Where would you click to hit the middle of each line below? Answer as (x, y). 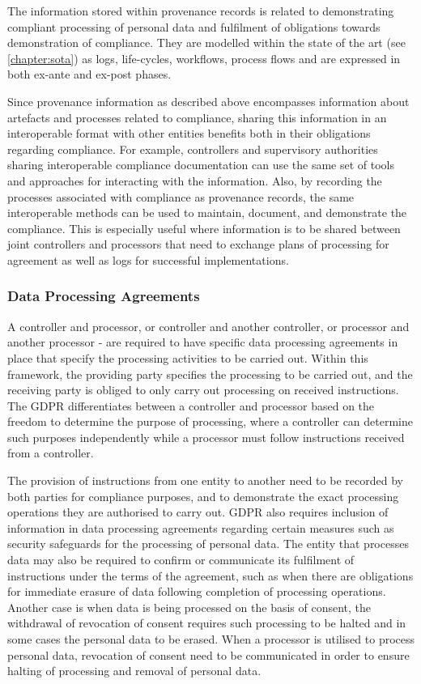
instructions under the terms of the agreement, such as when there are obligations (210, 575)
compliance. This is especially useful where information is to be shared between (204, 228)
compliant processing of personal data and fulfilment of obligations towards (194, 26)
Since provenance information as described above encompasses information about (208, 101)
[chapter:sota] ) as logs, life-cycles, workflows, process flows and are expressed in (204, 58)
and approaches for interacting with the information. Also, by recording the (195, 180)
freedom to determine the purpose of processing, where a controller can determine (210, 421)
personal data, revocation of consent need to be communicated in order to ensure (208, 654)
